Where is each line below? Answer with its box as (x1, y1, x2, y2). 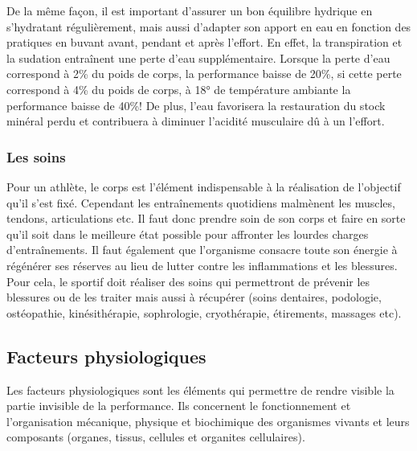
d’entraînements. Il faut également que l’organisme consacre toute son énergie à (6, 241, 398, 258)
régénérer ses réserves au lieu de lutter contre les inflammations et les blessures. (6, 256, 398, 273)
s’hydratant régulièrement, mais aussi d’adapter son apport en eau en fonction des (6, 18, 411, 35)
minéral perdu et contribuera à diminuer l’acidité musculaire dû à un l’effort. (6, 113, 385, 129)
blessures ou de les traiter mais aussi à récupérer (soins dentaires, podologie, (6, 289, 382, 305)
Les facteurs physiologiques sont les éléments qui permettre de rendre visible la (6, 381, 395, 398)
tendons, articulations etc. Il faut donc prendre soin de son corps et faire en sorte (6, 210, 406, 227)
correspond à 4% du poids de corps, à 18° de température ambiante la (6, 80, 351, 97)
